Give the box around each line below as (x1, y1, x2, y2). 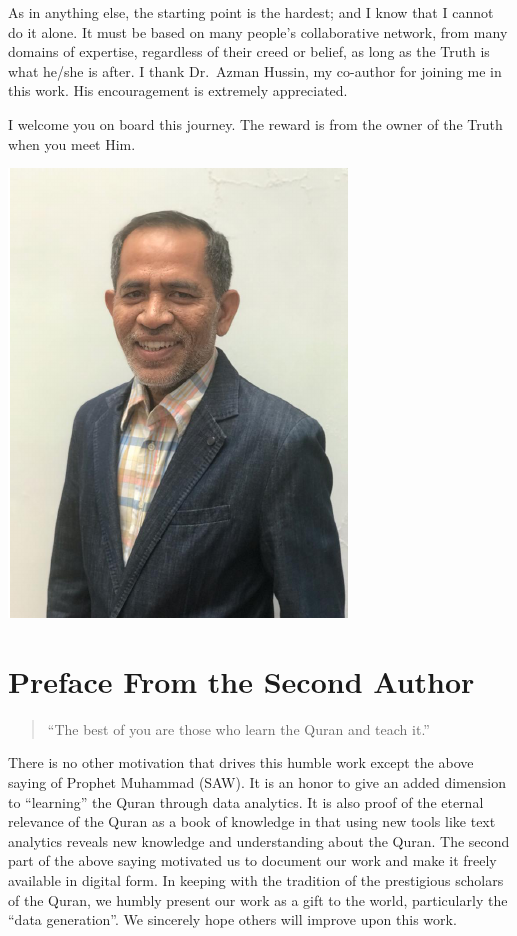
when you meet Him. (8, 133, 136, 154)
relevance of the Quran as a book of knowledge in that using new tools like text (8, 811, 496, 832)
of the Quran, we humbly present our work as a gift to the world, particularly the (8, 889, 508, 910)
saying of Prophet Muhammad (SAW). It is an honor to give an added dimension (8, 772, 506, 793)
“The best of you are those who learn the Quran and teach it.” (47, 718, 430, 739)
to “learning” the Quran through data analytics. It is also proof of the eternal (8, 791, 484, 812)
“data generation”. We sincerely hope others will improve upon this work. (8, 909, 457, 930)
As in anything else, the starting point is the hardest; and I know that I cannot (8, 2, 494, 22)
